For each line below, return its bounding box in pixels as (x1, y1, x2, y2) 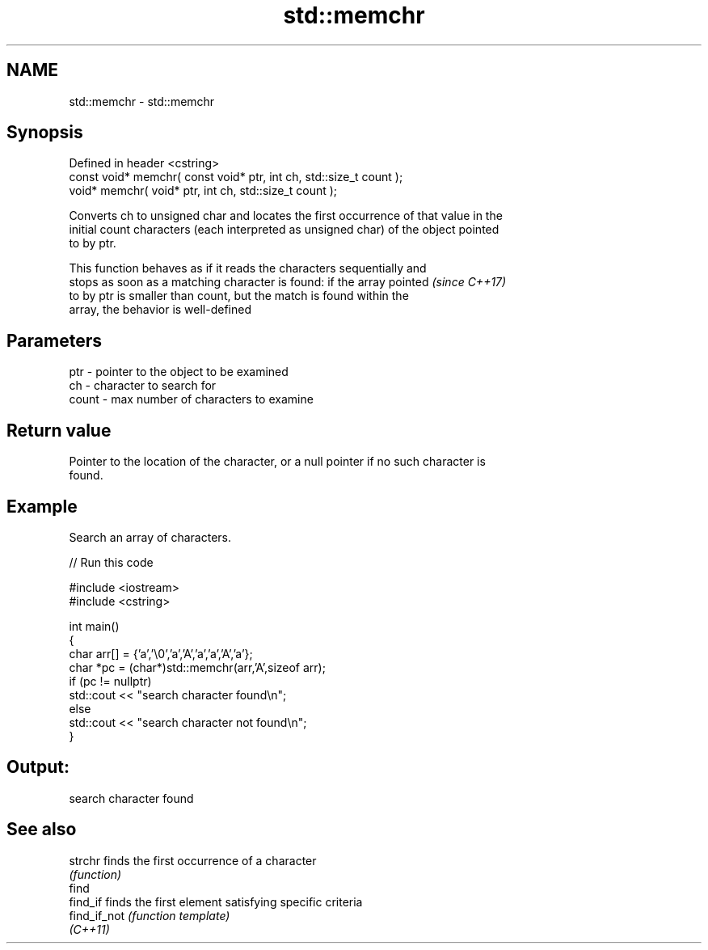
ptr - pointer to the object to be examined (69, 365, 289, 379)
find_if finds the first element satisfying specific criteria (69, 894, 363, 909)
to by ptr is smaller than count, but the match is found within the (69, 289, 409, 303)
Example (6, 496, 78, 517)
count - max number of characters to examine (69, 392, 314, 407)
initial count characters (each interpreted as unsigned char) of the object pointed (69, 222, 499, 237)
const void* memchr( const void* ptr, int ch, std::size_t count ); (69, 170, 403, 184)
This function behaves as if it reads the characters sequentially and (69, 261, 427, 276)
